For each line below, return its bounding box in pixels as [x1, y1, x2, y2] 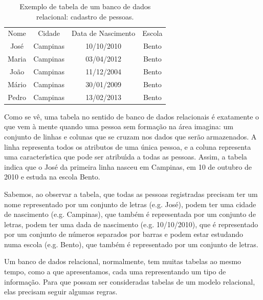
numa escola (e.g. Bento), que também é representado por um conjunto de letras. [4, 238, 258, 249]
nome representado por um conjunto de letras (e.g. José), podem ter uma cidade [4, 198, 256, 209]
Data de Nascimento [71, 28, 136, 38]
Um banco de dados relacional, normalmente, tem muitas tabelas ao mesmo [4, 256, 242, 267]
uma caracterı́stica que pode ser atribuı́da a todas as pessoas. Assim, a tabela [4, 151, 247, 162]
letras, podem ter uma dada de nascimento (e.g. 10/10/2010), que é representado [4, 218, 258, 229]
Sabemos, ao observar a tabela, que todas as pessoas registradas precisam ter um [4, 188, 258, 199]
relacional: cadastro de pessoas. [36, 11, 134, 22]
